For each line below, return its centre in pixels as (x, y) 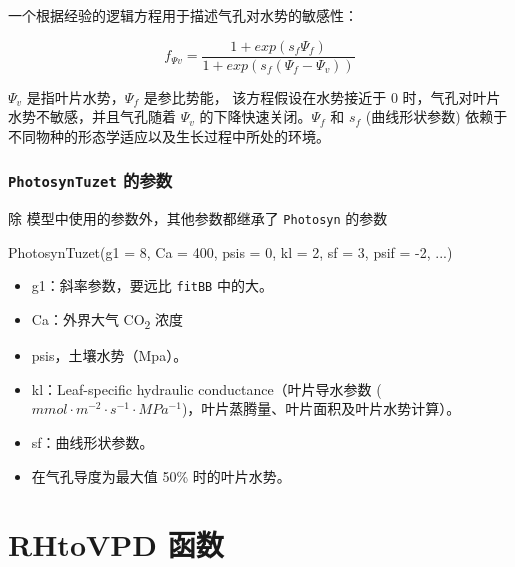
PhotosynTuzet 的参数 (90, 180)
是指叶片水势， (75, 96)
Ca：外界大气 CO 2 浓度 (107, 320)
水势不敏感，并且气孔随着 (92, 116)
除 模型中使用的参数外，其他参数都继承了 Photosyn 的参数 (198, 218)
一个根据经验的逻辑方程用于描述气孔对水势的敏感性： (183, 15)
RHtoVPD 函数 (116, 544)
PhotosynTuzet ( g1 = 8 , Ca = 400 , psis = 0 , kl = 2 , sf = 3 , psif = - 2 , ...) (230, 251)
